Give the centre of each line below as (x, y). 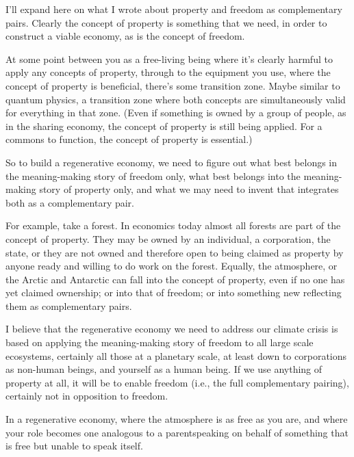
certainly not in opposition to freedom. (87, 396)
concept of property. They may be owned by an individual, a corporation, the (168, 238)
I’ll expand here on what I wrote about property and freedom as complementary (174, 9)
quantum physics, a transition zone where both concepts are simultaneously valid (176, 99)
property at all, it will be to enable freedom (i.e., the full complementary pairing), (177, 382)
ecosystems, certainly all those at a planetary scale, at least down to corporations (176, 355)
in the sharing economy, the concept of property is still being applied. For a (164, 126)
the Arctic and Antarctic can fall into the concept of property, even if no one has (175, 279)
